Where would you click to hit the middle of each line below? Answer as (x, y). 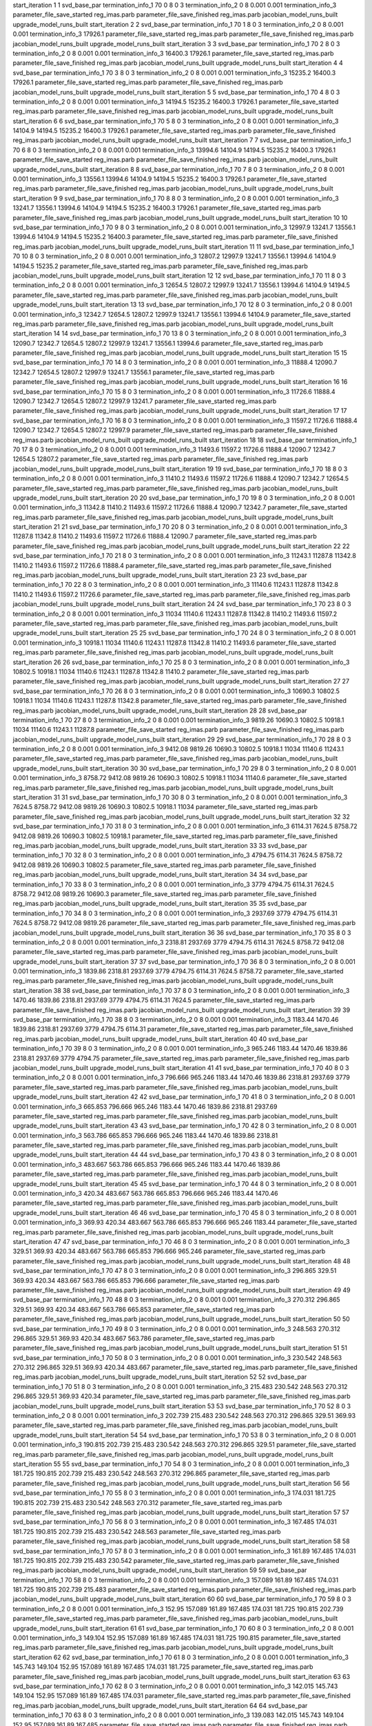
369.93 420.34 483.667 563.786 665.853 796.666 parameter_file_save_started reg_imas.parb (146, 1280)
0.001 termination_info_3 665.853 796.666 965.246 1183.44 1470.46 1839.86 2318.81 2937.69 (145, 1106)
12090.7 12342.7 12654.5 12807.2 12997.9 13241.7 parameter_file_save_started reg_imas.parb (145, 401)
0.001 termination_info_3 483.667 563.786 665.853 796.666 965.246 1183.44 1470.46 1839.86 (146, 1164)
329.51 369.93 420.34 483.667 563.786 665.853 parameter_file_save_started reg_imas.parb (144, 1309)
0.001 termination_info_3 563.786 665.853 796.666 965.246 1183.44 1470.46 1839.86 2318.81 (145, 1135)
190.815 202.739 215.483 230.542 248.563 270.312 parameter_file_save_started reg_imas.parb (147, 1502)
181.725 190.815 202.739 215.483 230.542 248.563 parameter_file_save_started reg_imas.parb (147, 1531)
